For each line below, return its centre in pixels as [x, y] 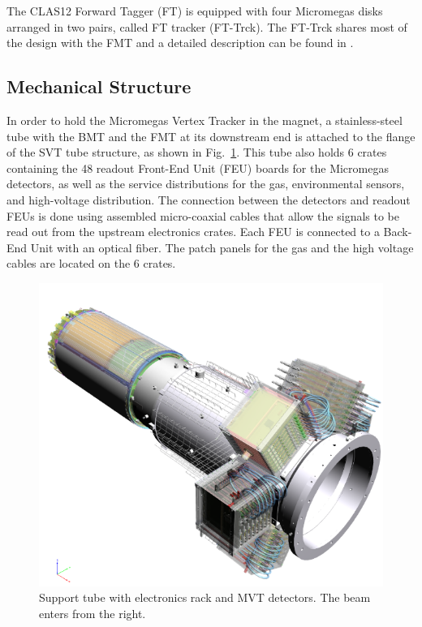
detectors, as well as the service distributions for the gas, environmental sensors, [206, 184]
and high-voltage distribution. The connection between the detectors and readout [209, 199]
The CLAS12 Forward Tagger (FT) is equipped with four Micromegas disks [195, 11]
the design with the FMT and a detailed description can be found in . [180, 43]
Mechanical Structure [99, 86]
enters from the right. [93, 613]
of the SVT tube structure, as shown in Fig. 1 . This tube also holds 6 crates [197, 152]
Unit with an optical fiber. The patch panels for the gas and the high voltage [222, 247]
